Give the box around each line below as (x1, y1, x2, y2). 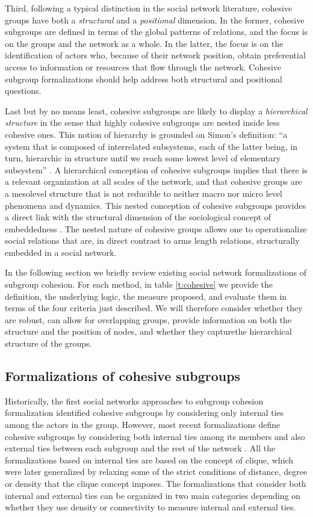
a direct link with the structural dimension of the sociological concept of (5, 211, 271, 223)
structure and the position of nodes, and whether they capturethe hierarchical (5, 325, 292, 338)
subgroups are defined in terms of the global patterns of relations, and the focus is (5, 25, 308, 38)
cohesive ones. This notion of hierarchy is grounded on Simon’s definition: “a (5, 128, 288, 140)
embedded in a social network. (5, 246, 117, 258)
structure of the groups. (5, 337, 92, 350)
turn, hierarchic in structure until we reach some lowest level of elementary (5, 152, 281, 164)
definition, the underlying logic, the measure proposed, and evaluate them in (5, 289, 287, 302)
